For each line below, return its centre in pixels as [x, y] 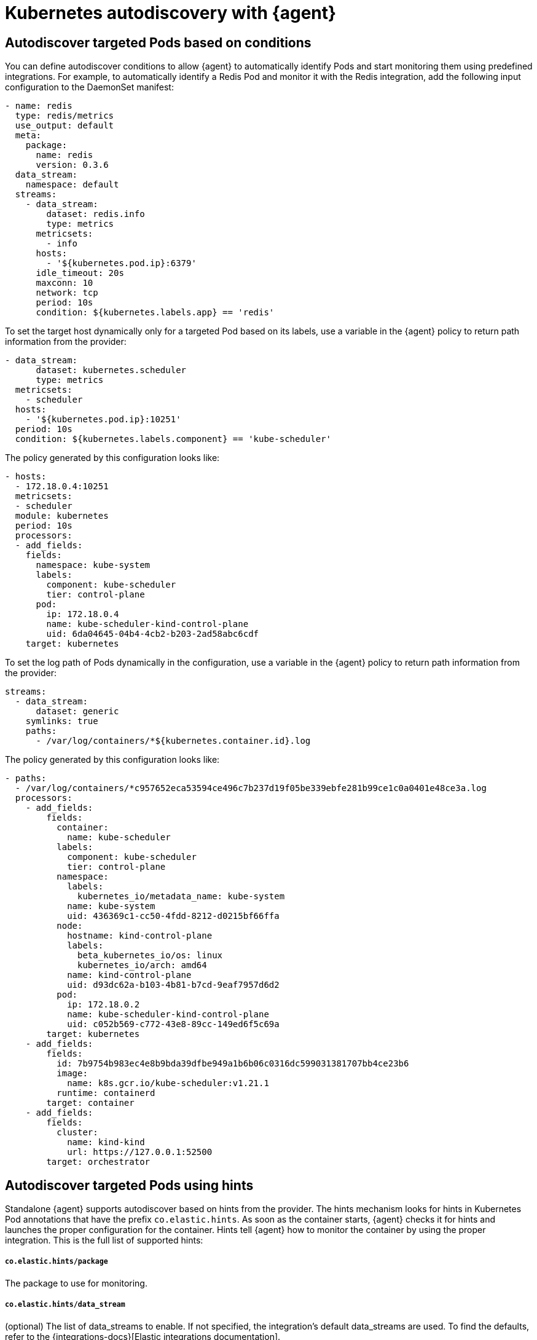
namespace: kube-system [93, 565]
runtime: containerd [106, 1093]
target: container [90, 1103]
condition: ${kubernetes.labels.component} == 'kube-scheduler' [173, 439]
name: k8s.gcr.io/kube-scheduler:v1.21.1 [168, 1083]
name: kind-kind [106, 1142]
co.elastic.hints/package [57, 1262]
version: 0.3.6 [72, 165]
